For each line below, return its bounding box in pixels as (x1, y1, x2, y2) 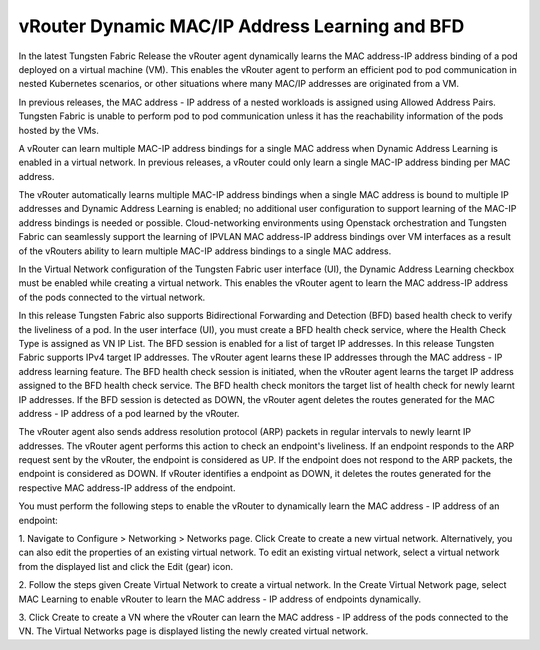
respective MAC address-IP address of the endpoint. (18, 481, 236, 494)
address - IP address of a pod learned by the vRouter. (18, 407, 240, 419)
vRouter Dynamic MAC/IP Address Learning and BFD (18, 15, 465, 37)
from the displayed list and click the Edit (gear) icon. (18, 560, 234, 572)
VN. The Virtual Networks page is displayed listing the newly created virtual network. (18, 625, 369, 637)
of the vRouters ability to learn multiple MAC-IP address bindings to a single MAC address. (18, 245, 392, 257)
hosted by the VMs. (18, 124, 99, 136)
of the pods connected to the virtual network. (18, 291, 206, 303)
